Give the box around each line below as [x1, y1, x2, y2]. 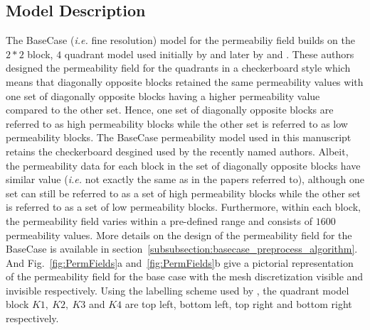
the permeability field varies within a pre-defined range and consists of [6, 213, 312, 228]
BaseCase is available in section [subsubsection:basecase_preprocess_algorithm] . [6, 241, 358, 256]
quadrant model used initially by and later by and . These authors [64, 46, 354, 61]
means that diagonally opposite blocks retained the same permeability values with [6, 74, 364, 89]
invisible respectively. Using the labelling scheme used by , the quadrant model [6, 282, 349, 297]
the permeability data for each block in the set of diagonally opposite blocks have [6, 158, 361, 172]
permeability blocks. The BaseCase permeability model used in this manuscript [6, 130, 351, 145]
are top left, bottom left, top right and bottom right [125, 297, 352, 312]
